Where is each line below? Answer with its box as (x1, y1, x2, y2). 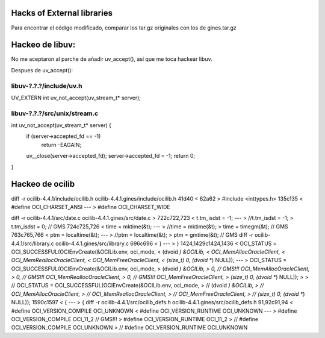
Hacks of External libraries (11, 8, 113, 18)
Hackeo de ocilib (11, 179, 75, 189)
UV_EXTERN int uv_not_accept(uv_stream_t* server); (11, 94, 141, 101)
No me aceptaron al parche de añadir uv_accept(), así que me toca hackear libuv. (11, 55, 213, 63)
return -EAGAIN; (41, 141, 82, 148)
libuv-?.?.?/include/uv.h (11, 81, 82, 90)
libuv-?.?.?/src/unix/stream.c (11, 109, 99, 117)
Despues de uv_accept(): (11, 66, 73, 74)
